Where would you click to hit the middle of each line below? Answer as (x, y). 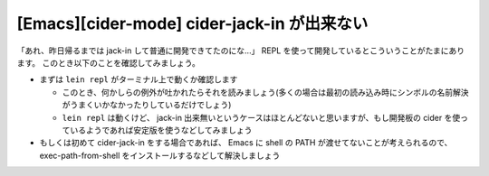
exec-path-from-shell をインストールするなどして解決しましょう (160, 155)
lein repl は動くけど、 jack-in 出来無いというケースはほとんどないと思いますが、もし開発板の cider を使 (261, 117)
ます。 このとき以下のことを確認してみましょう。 (109, 62)
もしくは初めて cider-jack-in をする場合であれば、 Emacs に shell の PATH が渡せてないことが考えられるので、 (246, 143)
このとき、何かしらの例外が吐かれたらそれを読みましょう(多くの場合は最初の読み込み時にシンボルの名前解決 (266, 92)
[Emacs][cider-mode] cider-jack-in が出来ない (192, 23)
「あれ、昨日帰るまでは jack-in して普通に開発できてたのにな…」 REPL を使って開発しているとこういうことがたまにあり (241, 51)
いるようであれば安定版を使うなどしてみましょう (161, 130)
